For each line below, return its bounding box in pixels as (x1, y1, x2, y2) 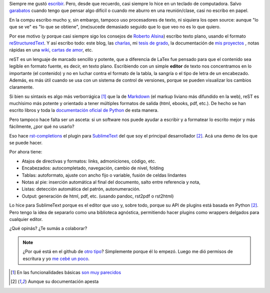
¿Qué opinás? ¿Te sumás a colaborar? (9, 225, 87, 231)
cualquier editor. (9, 216, 43, 222)
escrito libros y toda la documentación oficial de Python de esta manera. (9, 107, 158, 113)
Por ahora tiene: (9, 149, 42, 155)
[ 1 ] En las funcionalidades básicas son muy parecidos (10, 269, 121, 275)
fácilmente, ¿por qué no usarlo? (9, 123, 74, 129)
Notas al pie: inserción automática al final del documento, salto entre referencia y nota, (21, 179, 200, 185)
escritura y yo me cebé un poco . (22, 255, 90, 261)
